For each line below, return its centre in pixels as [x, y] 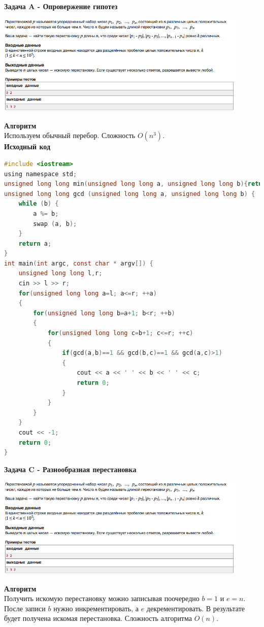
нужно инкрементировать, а [96, 608]
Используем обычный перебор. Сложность [70, 135]
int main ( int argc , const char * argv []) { [79, 263]
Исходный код [27, 146]
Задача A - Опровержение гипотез [61, 6]
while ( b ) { [39, 204]
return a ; [35, 243]
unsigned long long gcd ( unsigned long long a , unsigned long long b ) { [130, 194]
